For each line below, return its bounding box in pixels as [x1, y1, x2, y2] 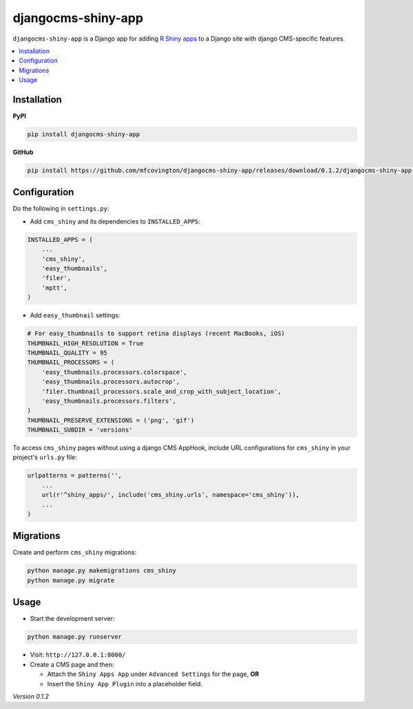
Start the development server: [30, 615, 115, 623]
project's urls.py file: [12, 453, 77, 461]
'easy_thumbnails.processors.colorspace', [41, 368, 187, 376]
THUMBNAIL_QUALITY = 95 [27, 348, 108, 357]
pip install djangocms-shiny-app [27, 131, 140, 138]
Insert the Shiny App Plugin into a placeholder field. [47, 679, 203, 688]
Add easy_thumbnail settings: [30, 311, 120, 319]
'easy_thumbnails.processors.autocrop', [41, 378, 180, 385]
